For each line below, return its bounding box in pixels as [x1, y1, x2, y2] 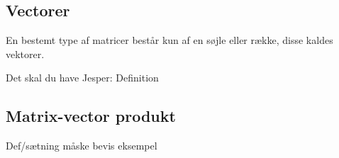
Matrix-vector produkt [6, 105, 176, 127]
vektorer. [6, 46, 45, 61]
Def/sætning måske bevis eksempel [6, 138, 157, 153]
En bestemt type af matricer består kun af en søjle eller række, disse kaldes [6, 33, 333, 47]
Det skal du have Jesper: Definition [6, 70, 159, 85]
